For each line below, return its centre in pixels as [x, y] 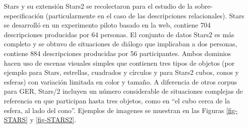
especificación [24, 15]
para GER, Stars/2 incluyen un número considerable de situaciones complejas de [124, 91]
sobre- [204, 6]
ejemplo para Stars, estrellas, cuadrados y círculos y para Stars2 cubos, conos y [121, 72]
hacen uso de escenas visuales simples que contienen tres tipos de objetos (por [119, 63]
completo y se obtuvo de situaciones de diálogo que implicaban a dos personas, [121, 44]
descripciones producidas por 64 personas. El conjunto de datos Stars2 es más [119, 34]
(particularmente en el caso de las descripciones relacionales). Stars [145, 15]
